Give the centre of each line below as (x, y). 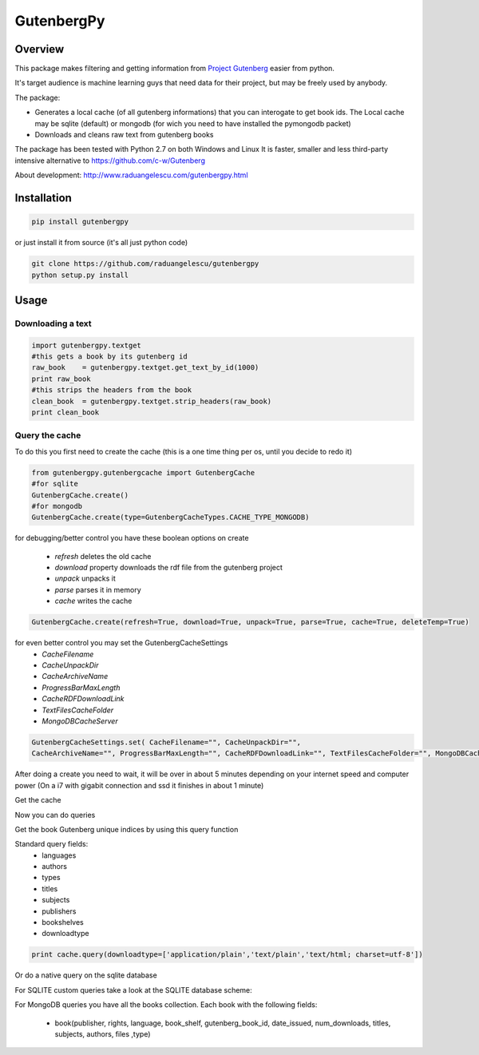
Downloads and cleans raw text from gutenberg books (124, 135)
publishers (59, 911)
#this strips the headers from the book (111, 390)
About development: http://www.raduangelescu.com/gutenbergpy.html (131, 175)
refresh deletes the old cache (103, 556)
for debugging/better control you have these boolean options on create (132, 538)
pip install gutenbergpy (80, 222)
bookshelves (63, 922)
